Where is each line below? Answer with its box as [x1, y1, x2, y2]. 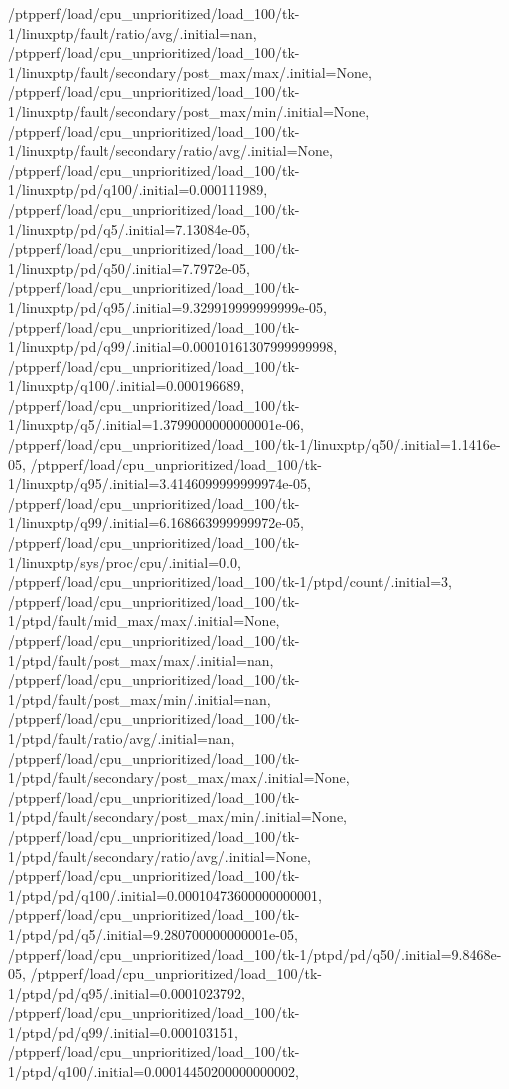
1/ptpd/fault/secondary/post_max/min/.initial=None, [8, 806, 347, 827]
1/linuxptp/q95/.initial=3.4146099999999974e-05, [8, 473, 312, 494]
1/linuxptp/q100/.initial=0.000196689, [8, 375, 245, 396]
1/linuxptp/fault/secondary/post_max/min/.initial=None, [8, 100, 370, 121]
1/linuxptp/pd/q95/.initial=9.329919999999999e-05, [8, 296, 327, 317]
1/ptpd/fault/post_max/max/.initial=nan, [8, 649, 274, 670]
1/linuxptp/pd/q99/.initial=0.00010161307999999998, [8, 336, 338, 357]
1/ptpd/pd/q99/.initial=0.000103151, [8, 1021, 238, 1042]
